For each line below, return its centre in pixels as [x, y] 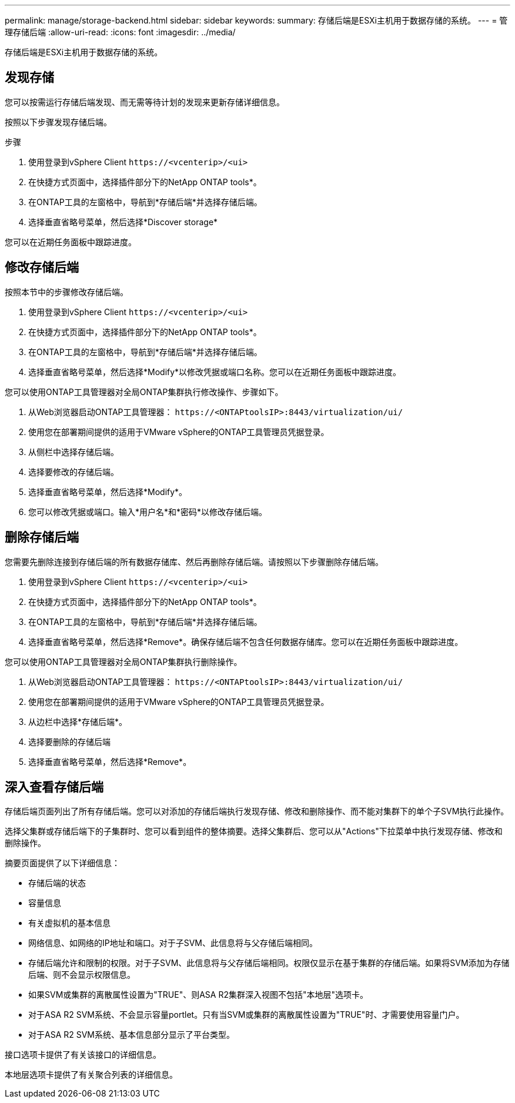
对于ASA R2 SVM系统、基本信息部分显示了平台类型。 [132, 1035]
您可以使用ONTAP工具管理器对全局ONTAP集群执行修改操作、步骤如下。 [144, 392]
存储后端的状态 [57, 883]
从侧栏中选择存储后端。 [73, 452]
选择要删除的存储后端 [69, 741]
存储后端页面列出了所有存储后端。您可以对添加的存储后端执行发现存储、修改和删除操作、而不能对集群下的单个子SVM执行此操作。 [257, 811]
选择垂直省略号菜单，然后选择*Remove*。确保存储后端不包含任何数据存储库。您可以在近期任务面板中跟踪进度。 [246, 641]
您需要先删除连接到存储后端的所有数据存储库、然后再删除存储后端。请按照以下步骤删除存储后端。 [194, 561]
